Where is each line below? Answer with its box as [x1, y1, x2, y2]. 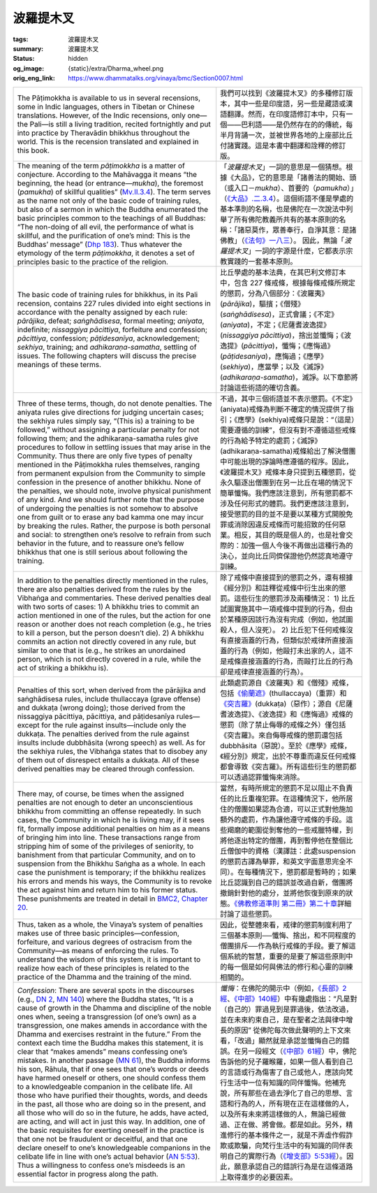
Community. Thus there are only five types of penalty [17, 451, 193, 461]
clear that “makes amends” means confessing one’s [17, 1046, 188, 1056]
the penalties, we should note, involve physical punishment [17, 486, 212, 496]
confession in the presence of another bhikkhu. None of [17, 477, 202, 487]
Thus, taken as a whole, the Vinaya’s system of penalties [17, 920, 203, 929]
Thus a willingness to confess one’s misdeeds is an [17, 1160, 185, 1170]
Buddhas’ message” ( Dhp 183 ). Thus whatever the [17, 239, 183, 249]
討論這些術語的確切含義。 [220, 383, 304, 392]
